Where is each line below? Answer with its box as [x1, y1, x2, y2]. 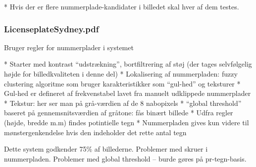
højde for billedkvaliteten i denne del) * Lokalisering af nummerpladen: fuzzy [4, 69, 238, 79]
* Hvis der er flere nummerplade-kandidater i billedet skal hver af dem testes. [4, 1, 239, 11]
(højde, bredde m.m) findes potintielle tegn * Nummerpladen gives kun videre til [4, 117, 249, 127]
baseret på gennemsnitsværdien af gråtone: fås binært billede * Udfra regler [4, 107, 233, 118]
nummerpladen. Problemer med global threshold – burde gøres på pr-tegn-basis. [4, 153, 247, 164]
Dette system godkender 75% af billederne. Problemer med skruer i [4, 144, 208, 154]
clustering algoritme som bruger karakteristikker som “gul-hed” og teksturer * [4, 78, 241, 88]
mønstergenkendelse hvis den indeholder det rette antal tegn [4, 127, 187, 137]
